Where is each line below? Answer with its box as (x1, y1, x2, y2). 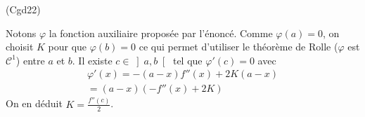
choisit (6, 39, 34, 54)
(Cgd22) (6, 2, 41, 16)
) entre (15, 53, 45, 67)
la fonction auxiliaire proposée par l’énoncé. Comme (49, 25, 273, 40)
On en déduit (6, 96, 63, 111)
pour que (48, 39, 87, 54)
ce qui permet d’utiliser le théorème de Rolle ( (139, 39, 338, 54)
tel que (172, 53, 203, 67)
